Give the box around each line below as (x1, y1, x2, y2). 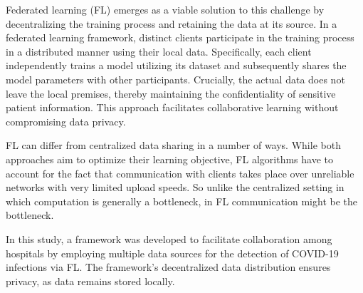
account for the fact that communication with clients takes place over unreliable (6, 165, 354, 180)
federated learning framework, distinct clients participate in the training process (6, 30, 354, 45)
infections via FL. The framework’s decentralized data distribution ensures (6, 259, 331, 274)
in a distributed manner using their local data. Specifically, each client (6, 43, 312, 58)
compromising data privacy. (6, 113, 126, 128)
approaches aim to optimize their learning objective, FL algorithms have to (6, 151, 333, 166)
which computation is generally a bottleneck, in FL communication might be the (6, 193, 358, 208)
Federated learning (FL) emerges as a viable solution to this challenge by (6, 2, 325, 16)
